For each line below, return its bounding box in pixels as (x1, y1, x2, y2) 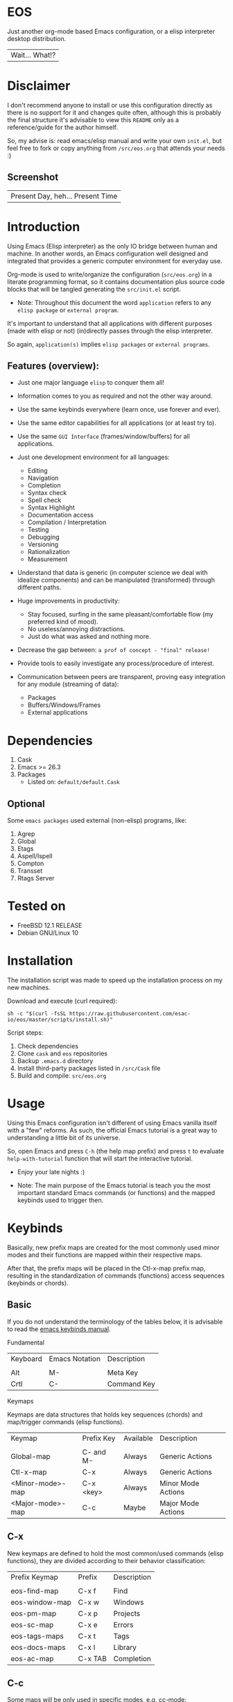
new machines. (7, 983, 51, 992)
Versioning (27, 540, 59, 549)
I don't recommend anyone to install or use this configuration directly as (7, 101, 213, 109)
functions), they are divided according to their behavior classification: (7, 1556, 206, 1565)
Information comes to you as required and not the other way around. (17, 392, 213, 400)
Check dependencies (17, 1042, 78, 1051)
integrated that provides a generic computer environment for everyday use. (7, 256, 223, 265)
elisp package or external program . (17, 306, 119, 314)
